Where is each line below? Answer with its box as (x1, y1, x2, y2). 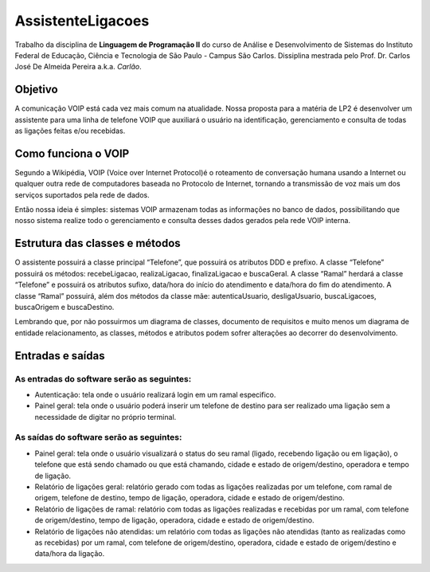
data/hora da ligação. (34, 549, 105, 558)
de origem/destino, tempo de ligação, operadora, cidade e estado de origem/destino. (34, 515, 315, 525)
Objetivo (14, 83, 59, 96)
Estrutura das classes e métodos (14, 237, 181, 250)
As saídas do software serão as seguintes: (14, 432, 182, 443)
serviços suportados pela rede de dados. (14, 190, 150, 199)
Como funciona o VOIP (14, 147, 130, 160)
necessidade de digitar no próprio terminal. (34, 412, 177, 421)
